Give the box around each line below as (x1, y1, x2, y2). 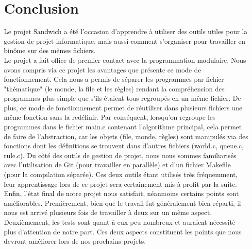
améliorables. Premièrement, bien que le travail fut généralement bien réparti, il (4, 197, 241, 208)
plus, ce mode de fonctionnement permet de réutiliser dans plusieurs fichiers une (4, 102, 243, 112)
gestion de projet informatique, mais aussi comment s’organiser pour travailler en (4, 36, 245, 46)
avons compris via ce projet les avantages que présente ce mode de (4, 64, 201, 74)
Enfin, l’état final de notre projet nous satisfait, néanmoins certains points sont (4, 188, 239, 198)
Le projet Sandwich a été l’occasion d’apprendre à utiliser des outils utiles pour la (4, 26, 248, 36)
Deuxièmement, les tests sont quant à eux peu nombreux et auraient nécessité (4, 217, 235, 227)
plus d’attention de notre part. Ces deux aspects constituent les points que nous (4, 226, 242, 236)
